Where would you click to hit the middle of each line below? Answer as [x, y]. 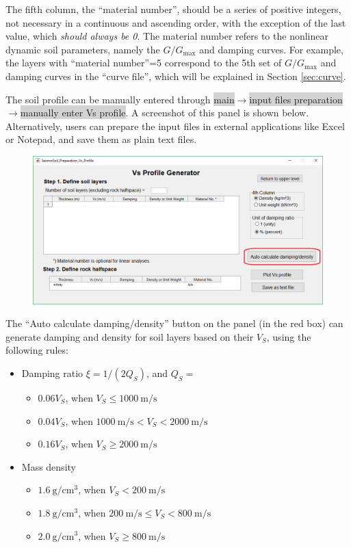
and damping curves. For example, [271, 49]
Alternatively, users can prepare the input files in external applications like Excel [175, 126]
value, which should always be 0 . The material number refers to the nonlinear [167, 36]
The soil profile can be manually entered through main [120, 99]
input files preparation [296, 99]
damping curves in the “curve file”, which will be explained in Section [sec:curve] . [176, 76]
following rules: [37, 350]
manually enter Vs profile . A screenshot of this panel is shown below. [165, 113]
